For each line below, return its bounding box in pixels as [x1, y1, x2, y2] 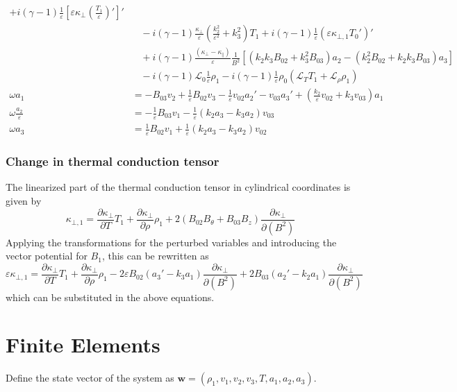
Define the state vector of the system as [6, 370, 174, 385]
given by [6, 194, 42, 208]
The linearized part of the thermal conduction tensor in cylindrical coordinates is [6, 180, 351, 194]
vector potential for [6, 248, 88, 263]
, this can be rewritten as [101, 248, 209, 263]
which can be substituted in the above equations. [6, 289, 215, 304]
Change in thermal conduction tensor [6, 153, 219, 170]
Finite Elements [6, 330, 160, 359]
